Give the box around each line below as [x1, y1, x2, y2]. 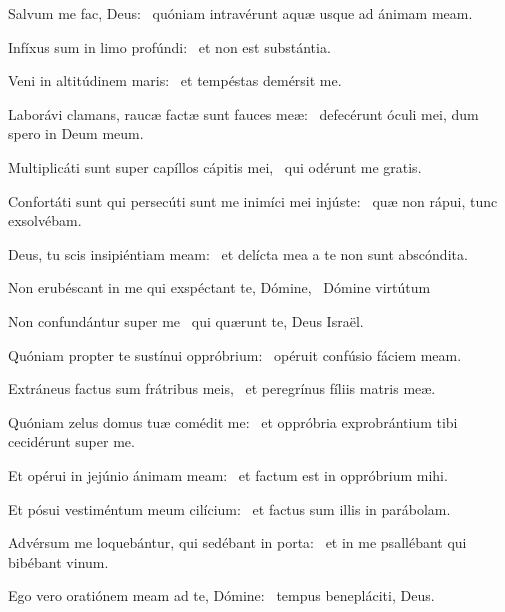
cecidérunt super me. [8, 431, 135, 452]
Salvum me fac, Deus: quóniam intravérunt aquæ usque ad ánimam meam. [8, 3, 473, 23]
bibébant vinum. [8, 551, 109, 572]
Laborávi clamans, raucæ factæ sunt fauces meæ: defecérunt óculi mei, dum [8, 103, 479, 124]
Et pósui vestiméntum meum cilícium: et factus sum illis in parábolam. [8, 498, 451, 519]
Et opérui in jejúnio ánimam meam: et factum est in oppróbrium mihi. [8, 464, 448, 485]
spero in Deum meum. [8, 123, 144, 144]
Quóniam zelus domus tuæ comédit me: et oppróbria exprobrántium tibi [8, 411, 458, 432]
